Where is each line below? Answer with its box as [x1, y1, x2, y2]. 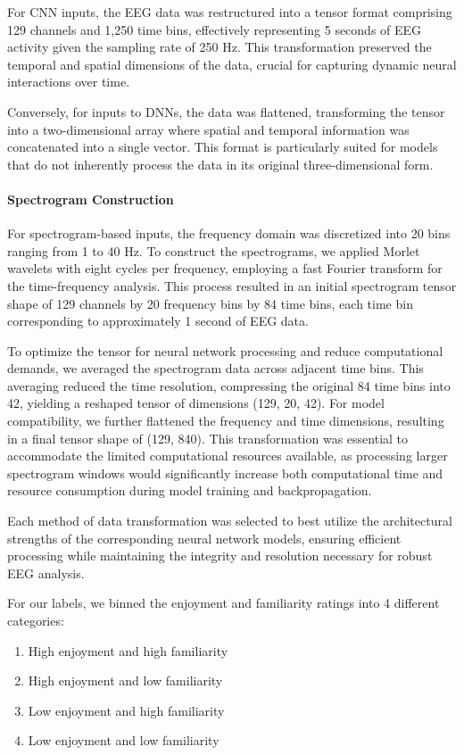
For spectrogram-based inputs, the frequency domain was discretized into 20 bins [7, 224, 451, 243]
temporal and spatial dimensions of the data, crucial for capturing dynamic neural [7, 54, 457, 73]
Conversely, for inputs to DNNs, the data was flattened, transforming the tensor [7, 102, 445, 120]
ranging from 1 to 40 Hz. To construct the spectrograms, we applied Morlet [7, 241, 420, 260]
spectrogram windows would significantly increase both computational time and [7, 463, 443, 482]
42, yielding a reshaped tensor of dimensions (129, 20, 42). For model [7, 394, 385, 412]
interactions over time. [7, 72, 130, 91]
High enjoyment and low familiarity [28, 671, 223, 690]
